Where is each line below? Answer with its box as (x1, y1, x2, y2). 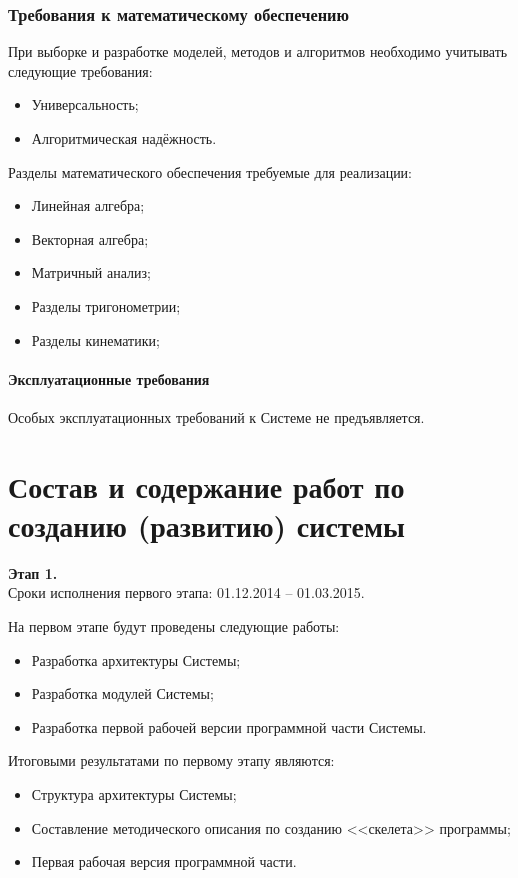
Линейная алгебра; (31, 195, 145, 216)
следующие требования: (8, 60, 153, 81)
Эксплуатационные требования (8, 368, 210, 389)
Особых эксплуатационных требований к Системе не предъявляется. (8, 406, 425, 427)
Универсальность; (31, 94, 139, 115)
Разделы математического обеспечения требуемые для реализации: (8, 161, 413, 182)
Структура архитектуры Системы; (31, 784, 237, 805)
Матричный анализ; (31, 262, 151, 283)
